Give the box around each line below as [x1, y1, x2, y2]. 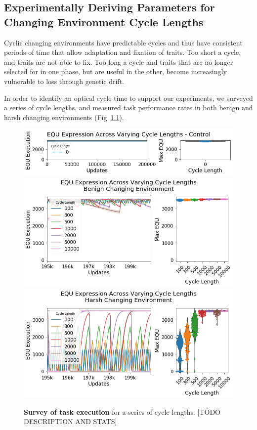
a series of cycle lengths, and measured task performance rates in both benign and [4, 102, 253, 113]
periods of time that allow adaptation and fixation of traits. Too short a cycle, [4, 47, 241, 57]
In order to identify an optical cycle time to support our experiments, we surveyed [4, 92, 253, 103]
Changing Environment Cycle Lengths [4, 14, 204, 29]
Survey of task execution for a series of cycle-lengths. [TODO [24, 406, 220, 417]
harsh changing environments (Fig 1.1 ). [4, 112, 124, 122]
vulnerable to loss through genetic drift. [4, 76, 124, 86]
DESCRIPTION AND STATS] [24, 416, 117, 427]
